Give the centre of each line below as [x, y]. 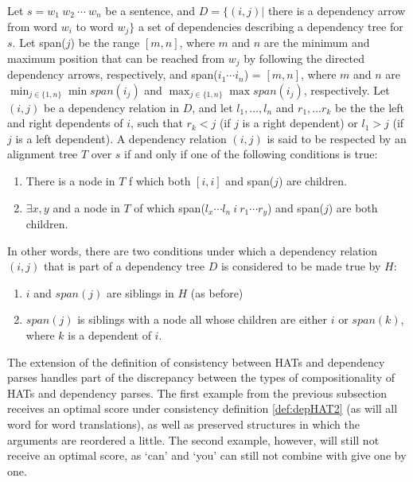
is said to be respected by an [337, 138]
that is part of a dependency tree [124, 266]
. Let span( [39, 43]
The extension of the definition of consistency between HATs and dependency [196, 361]
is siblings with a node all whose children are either [203, 319]
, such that [157, 123]
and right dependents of [65, 123]
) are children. [312, 181]
